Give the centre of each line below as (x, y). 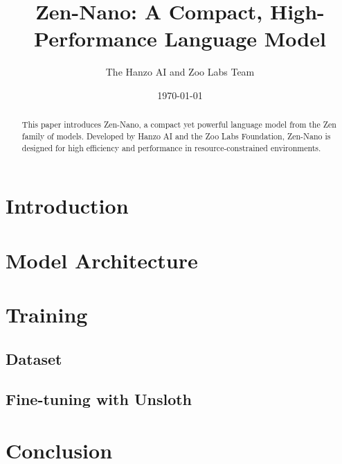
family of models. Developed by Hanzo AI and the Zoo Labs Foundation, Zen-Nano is (176, 136)
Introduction (67, 206)
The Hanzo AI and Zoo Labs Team (180, 72)
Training (47, 315)
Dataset (34, 358)
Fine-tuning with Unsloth (99, 399)
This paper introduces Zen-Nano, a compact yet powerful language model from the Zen (179, 124)
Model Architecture (102, 260)
